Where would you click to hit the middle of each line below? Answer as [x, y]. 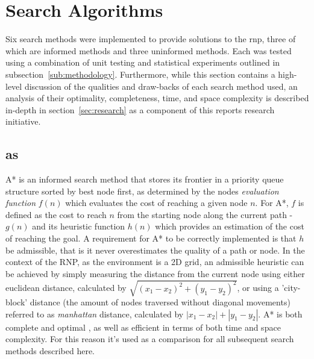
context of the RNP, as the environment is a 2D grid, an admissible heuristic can [155, 262]
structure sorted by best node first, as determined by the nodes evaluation [142, 191]
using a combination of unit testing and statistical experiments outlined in [143, 62]
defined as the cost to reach [56, 214]
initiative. [23, 121]
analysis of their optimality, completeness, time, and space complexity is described [157, 98]
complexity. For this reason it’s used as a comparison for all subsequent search [150, 339]
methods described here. [50, 350]
